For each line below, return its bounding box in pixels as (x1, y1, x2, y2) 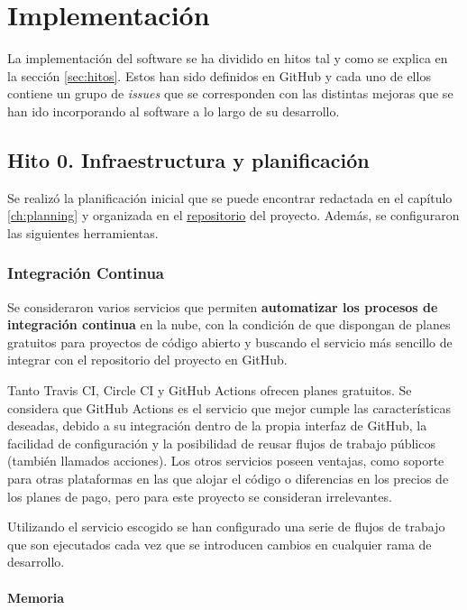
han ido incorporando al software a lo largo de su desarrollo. (7, 101, 340, 120)
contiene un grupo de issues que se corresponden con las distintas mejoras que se (7, 84, 453, 103)
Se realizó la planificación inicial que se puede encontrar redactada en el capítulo (7, 188, 453, 207)
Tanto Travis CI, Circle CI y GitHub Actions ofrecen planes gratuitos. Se (7, 381, 412, 400)
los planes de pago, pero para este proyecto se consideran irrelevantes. (7, 486, 392, 505)
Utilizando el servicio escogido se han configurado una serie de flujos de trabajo (7, 517, 445, 536)
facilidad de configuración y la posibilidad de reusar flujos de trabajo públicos (7, 433, 435, 452)
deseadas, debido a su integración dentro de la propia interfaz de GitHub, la (7, 416, 427, 435)
